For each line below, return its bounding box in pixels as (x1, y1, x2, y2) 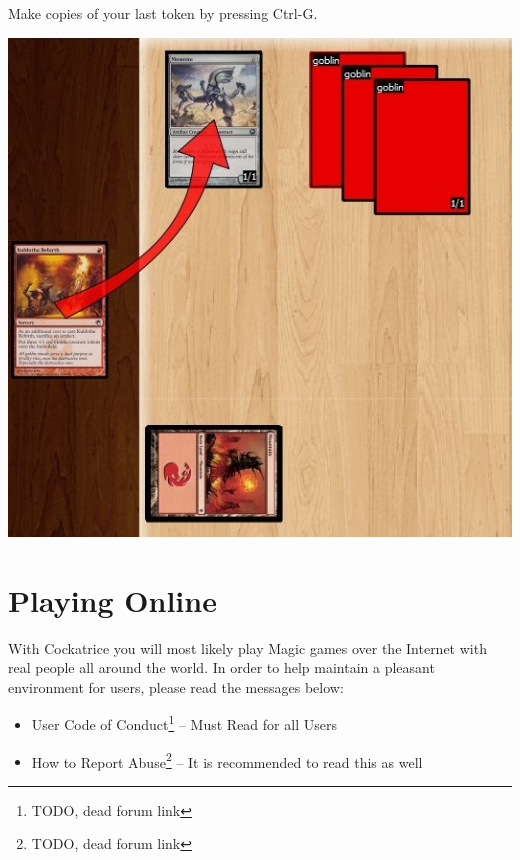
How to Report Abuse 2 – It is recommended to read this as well (31, 748, 423, 772)
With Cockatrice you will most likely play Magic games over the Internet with (8, 637, 487, 658)
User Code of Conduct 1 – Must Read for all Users (31, 711, 337, 734)
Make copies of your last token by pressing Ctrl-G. (8, 3, 318, 23)
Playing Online (8, 579, 217, 620)
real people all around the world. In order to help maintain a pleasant (8, 657, 435, 678)
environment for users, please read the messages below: (8, 676, 344, 697)
